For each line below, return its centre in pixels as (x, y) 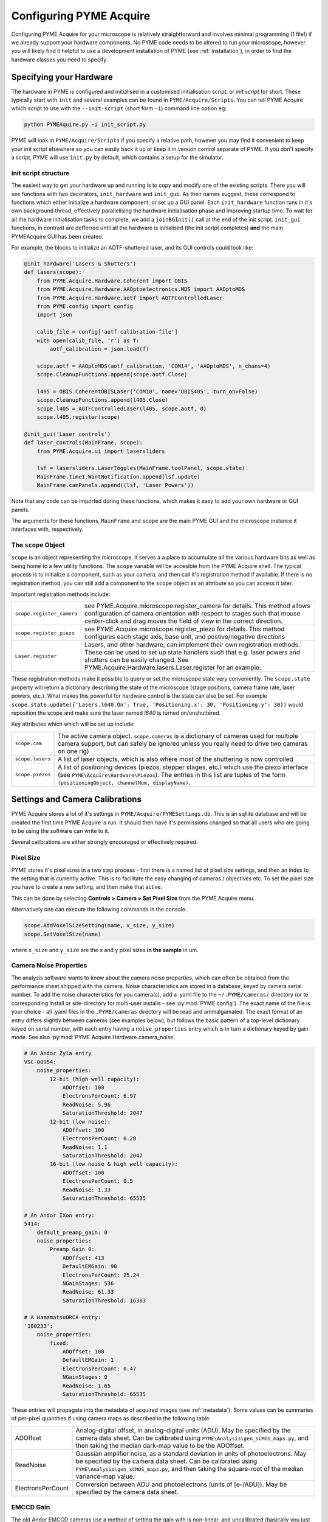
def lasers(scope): (53, 272)
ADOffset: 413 (83, 1258)
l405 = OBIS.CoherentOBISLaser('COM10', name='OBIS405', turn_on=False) (147, 391)
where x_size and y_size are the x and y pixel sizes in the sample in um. (105, 950)
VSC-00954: (40, 1062)
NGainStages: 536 (88, 1283)
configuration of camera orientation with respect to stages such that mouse (192, 614)
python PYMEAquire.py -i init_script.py (85, 124)
